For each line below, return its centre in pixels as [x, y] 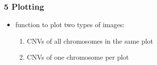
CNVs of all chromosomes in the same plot [90, 41]
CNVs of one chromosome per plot [78, 57]
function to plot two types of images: [70, 24]
